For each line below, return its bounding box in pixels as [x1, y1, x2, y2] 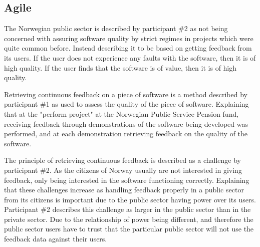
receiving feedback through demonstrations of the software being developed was [4, 118, 248, 129]
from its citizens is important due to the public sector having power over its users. [4, 194, 256, 204]
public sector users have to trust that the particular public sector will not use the [4, 223, 254, 234]
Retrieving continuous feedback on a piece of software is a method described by [4, 89, 247, 99]
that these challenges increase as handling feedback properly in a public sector [4, 184, 244, 195]
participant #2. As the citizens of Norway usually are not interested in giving [4, 164, 242, 175]
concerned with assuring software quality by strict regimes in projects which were [4, 33, 253, 43]
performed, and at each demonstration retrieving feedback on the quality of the [4, 128, 248, 139]
